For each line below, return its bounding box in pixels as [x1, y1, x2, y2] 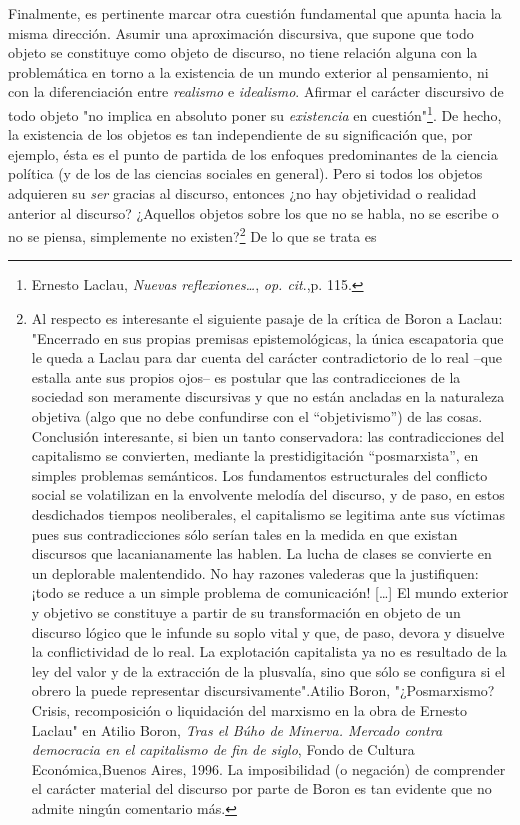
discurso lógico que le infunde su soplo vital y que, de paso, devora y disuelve [31, 621, 505, 642]
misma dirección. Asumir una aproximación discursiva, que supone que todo [8, 22, 474, 43]
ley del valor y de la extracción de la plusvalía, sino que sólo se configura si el [31, 660, 506, 681]
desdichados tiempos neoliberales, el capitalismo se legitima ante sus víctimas [31, 503, 505, 524]
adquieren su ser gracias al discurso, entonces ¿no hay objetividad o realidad [8, 183, 477, 203]
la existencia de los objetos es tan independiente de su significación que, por [8, 124, 473, 145]
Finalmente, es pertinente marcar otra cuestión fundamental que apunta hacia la [8, 3, 502, 23]
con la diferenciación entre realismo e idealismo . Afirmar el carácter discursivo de [8, 81, 504, 102]
